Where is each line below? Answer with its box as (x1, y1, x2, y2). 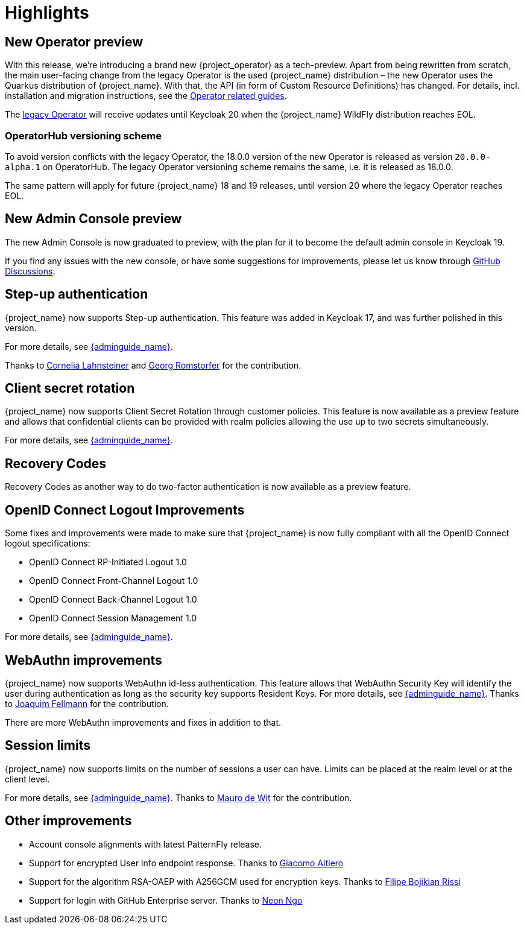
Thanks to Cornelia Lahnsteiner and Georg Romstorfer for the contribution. (5, 360, 301, 370)
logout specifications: (5, 538, 90, 549)
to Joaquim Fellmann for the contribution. (5, 698, 169, 709)
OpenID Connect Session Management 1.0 (29, 613, 197, 624)
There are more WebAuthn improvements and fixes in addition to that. (5, 717, 282, 728)
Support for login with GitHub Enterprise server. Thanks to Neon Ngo (29, 895, 303, 905)
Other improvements (5, 813, 132, 829)
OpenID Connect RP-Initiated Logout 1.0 (29, 557, 187, 568)
